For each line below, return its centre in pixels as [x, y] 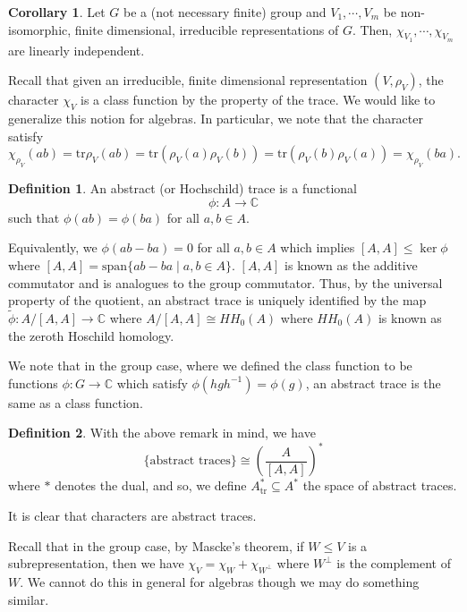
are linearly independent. [76, 50]
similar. [29, 599]
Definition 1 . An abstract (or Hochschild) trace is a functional [183, 188]
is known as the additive [351, 264]
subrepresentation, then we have [96, 563]
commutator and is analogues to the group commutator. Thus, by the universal [225, 282]
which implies [318, 247]
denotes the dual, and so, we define [151, 485]
